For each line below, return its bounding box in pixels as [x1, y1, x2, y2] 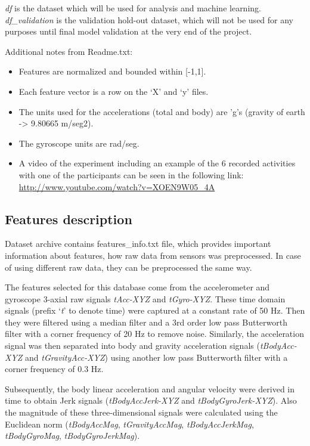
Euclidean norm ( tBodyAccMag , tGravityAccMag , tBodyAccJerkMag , [5, 417, 254, 430]
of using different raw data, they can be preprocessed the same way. [5, 261, 252, 273]
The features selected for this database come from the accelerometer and [5, 281, 270, 293]
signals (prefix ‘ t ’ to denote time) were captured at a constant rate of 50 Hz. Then [5, 304, 305, 317]
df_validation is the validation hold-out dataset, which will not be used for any [5, 13, 294, 26]
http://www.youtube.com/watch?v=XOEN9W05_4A [18, 180, 215, 193]
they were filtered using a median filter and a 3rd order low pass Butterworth [5, 315, 288, 328]
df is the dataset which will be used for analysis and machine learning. [5, 2, 261, 14]
